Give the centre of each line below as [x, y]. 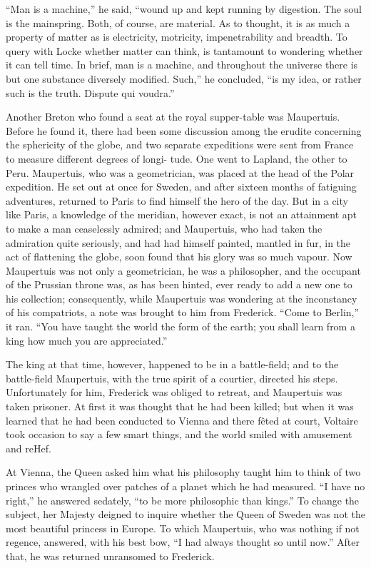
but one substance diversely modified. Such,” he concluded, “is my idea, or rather [184, 78]
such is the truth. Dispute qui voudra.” [90, 92]
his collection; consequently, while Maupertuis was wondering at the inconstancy [182, 298]
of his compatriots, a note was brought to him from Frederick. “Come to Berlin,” [183, 312]
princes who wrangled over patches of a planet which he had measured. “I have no [185, 486]
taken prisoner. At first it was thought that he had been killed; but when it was [180, 406]
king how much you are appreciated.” [87, 340]
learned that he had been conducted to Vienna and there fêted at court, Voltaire [182, 420]
